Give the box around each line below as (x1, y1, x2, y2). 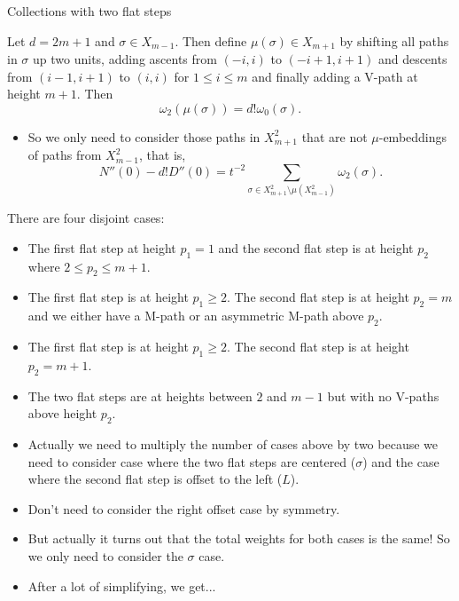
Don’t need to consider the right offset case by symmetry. (27, 499, 340, 518)
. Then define (175, 31, 247, 50)
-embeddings (378, 127, 447, 146)
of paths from (27, 146, 102, 164)
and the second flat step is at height (218, 238, 414, 257)
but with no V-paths (327, 386, 440, 405)
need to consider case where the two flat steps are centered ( (27, 452, 356, 471)
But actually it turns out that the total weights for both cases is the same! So (27, 529, 450, 548)
